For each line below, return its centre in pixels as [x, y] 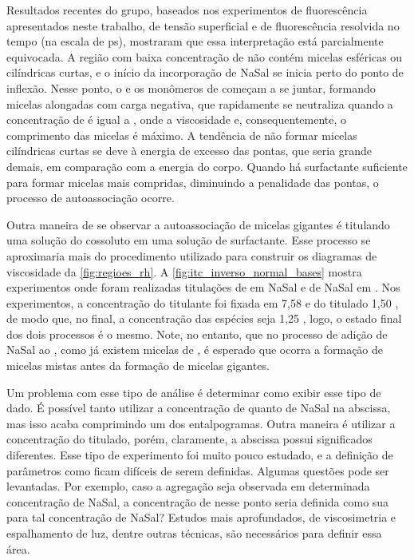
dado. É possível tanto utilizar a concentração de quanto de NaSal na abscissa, [199, 408]
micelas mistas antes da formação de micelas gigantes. [138, 365]
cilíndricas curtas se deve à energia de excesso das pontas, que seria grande [189, 151]
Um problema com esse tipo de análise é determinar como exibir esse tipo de [194, 392]
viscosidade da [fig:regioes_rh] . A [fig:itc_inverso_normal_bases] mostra [184, 271]
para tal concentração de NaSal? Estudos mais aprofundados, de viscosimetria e [201, 517]
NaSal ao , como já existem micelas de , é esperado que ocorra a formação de [195, 350]
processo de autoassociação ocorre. [91, 198]
